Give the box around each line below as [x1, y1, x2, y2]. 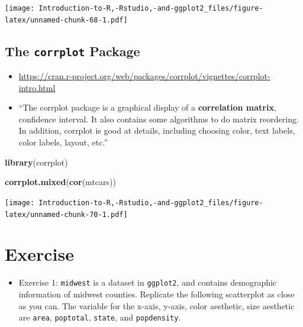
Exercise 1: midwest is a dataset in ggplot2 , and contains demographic [18, 276, 277, 289]
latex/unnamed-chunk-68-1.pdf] [5, 15, 128, 24]
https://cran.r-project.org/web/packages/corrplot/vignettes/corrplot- [18, 70, 270, 82]
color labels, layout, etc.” [18, 136, 108, 148]
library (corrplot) [5, 156, 68, 168]
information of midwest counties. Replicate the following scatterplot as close [18, 287, 295, 300]
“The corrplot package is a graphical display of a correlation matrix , [18, 101, 276, 114]
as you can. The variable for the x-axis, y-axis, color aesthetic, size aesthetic [18, 299, 295, 312]
